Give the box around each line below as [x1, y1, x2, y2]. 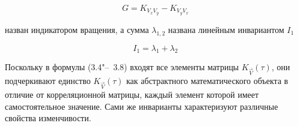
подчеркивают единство [5, 74, 91, 87]
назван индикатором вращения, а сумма [5, 23, 149, 35]
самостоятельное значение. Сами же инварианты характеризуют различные [5, 100, 278, 112]
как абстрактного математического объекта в [126, 74, 288, 87]
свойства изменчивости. [5, 112, 92, 124]
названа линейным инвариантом [168, 23, 284, 35]
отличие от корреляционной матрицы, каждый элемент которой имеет [5, 88, 259, 100]
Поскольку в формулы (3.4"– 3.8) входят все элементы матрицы [5, 61, 239, 73]
